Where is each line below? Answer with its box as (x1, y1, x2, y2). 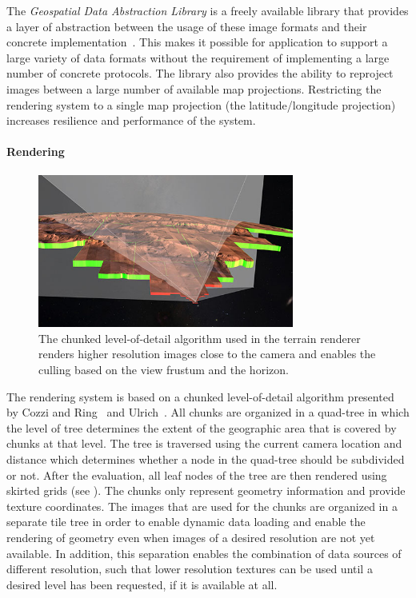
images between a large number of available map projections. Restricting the (6, 80, 382, 97)
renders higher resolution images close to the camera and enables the (38, 345, 376, 362)
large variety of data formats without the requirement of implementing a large (6, 49, 390, 66)
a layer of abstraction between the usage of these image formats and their (6, 18, 367, 34)
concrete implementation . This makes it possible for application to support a (6, 34, 388, 50)
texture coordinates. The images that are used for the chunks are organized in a (6, 497, 398, 514)
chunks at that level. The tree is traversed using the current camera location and (6, 435, 402, 452)
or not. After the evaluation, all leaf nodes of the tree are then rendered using (6, 466, 387, 483)
